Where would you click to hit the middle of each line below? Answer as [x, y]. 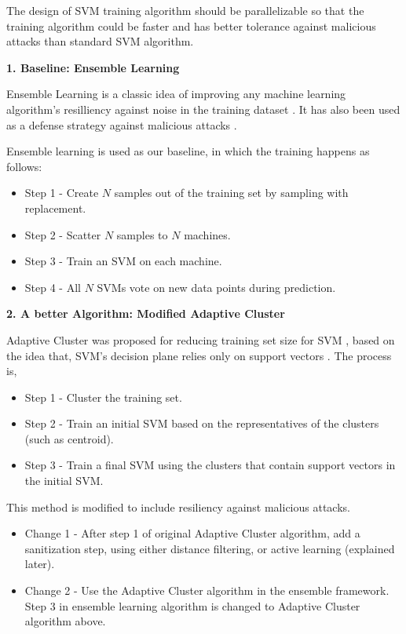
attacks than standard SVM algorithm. [100, 41]
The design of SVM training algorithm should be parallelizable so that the [185, 10]
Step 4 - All [53, 287]
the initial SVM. [64, 481]
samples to [142, 234]
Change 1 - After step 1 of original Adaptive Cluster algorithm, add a [192, 533]
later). [40, 564]
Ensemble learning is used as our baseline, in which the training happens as [188, 151]
